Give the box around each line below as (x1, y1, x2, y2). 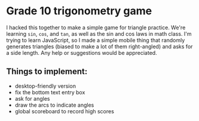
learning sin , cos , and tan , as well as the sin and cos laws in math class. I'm (6, 30, 192, 37)
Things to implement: (6, 67, 88, 77)
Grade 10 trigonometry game (6, 4, 152, 18)
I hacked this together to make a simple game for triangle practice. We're (6, 24, 186, 31)
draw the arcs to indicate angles (14, 101, 94, 108)
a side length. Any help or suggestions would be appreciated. (6, 49, 157, 56)
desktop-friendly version (14, 82, 76, 89)
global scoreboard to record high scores (14, 107, 115, 114)
